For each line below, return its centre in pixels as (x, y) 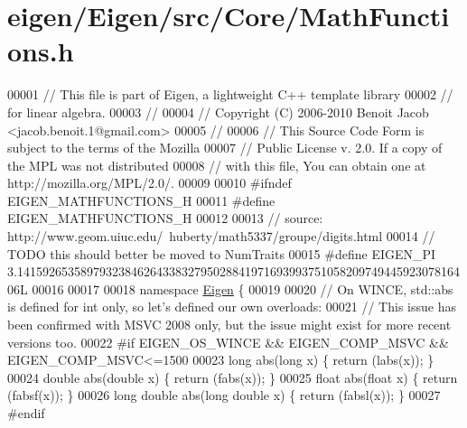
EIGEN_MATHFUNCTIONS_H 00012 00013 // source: (165, 218)
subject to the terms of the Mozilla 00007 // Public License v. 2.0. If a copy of (225, 148)
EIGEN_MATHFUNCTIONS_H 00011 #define (141, 200)
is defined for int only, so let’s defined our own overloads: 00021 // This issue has (232, 307)
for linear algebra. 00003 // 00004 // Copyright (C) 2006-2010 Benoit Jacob (218, 112)
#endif (26, 413)
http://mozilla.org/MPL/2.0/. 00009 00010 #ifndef (149, 183)
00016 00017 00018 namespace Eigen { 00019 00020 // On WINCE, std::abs (243, 288)
